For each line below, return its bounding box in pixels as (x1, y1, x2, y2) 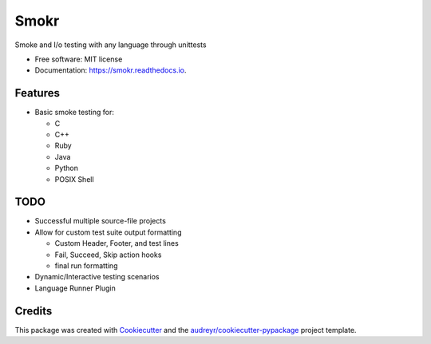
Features (14, 86, 60, 100)
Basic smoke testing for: (34, 108, 115, 117)
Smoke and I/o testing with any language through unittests (14, 40, 207, 49)
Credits (14, 304, 53, 318)
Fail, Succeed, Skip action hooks (54, 250, 162, 259)
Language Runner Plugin (34, 283, 116, 293)
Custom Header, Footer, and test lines (54, 239, 179, 248)
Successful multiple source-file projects (34, 216, 167, 226)
